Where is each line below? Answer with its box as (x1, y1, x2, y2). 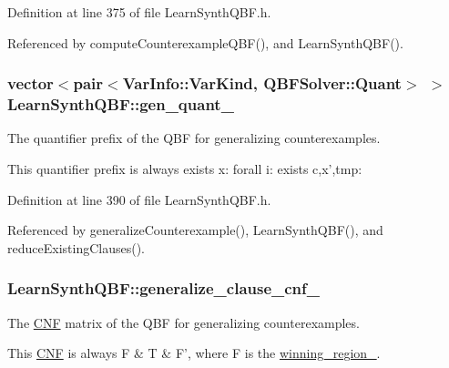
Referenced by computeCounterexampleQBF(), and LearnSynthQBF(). (7, 33, 403, 52)
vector (7, 72, 54, 95)
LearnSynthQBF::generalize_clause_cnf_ (7, 277, 321, 300)
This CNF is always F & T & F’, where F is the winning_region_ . (7, 343, 381, 363)
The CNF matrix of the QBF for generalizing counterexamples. (7, 312, 360, 332)
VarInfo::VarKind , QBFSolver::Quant (122, 72, 402, 95)
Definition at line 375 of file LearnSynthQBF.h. (7, 3, 271, 21)
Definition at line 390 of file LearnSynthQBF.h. (7, 189, 271, 209)
